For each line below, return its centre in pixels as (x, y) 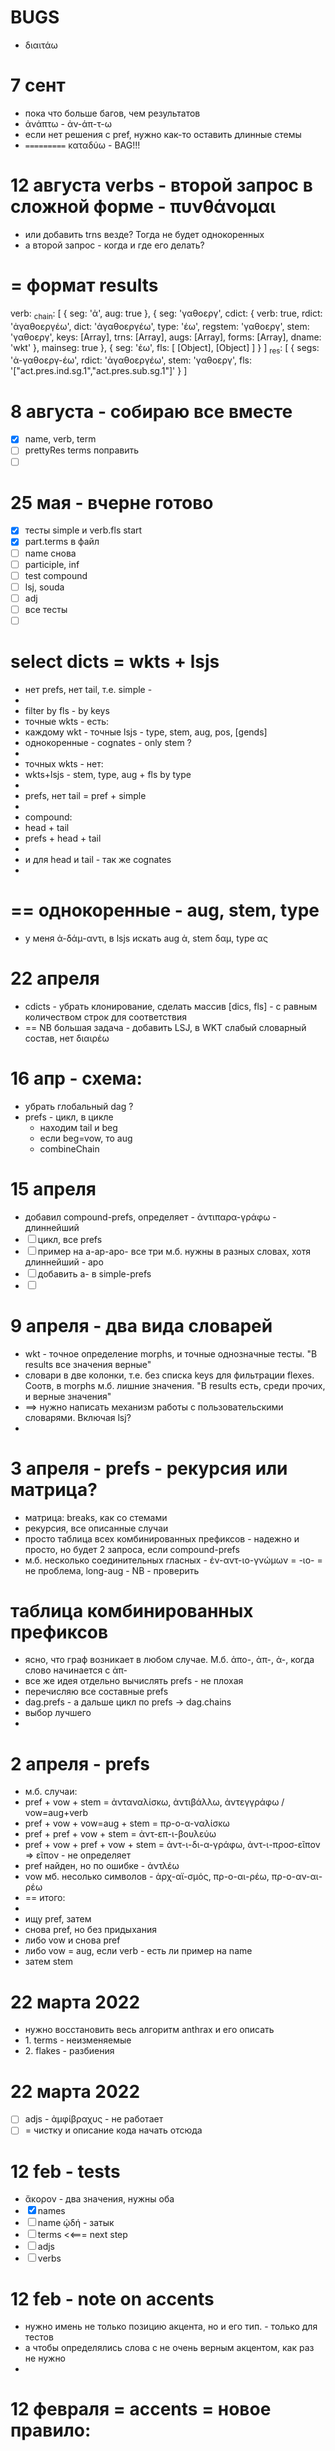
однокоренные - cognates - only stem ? (108, 742)
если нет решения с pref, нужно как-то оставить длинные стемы (163, 134)
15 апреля (53, 1188)
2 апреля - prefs (80, 1763)
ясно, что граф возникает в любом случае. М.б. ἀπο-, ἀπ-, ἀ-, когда (169, 1660)
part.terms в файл (62, 542)
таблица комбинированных (132, 1610)
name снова (50, 553)
